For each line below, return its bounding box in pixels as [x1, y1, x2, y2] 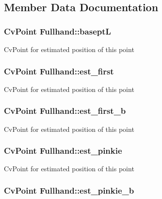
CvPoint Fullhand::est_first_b [4, 105, 126, 117]
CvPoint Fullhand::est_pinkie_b [4, 184, 134, 196]
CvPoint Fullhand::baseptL [4, 25, 111, 37]
